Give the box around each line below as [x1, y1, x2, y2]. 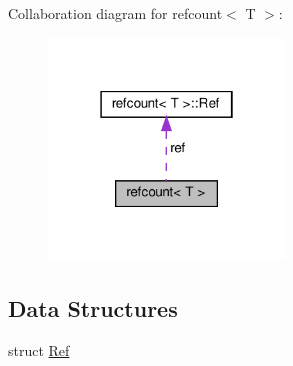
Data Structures [8, 293, 178, 324]
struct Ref [8, 340, 70, 360]
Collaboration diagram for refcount [8, 3, 223, 23]
